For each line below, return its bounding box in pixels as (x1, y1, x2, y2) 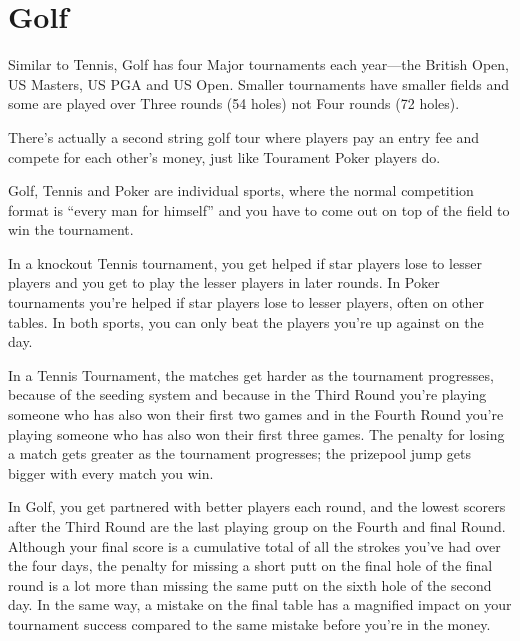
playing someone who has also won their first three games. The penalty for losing (8, 423, 505, 444)
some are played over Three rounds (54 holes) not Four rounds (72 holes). (8, 93, 460, 114)
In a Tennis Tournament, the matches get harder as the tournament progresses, (8, 364, 494, 385)
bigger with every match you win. (8, 462, 214, 483)
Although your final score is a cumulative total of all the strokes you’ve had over (8, 535, 501, 556)
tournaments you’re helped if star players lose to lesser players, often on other (8, 292, 485, 313)
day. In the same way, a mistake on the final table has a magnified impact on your (8, 594, 512, 615)
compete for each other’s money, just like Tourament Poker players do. (8, 146, 441, 167)
